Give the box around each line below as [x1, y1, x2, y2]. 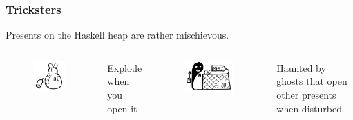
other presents [276, 88, 336, 101]
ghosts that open [276, 74, 347, 88]
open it [107, 101, 137, 115]
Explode [107, 60, 142, 74]
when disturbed [276, 101, 342, 115]
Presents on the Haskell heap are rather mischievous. [6, 28, 229, 42]
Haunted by [276, 60, 326, 74]
